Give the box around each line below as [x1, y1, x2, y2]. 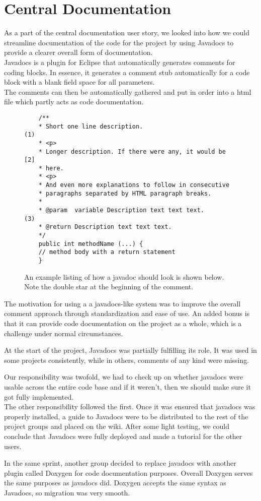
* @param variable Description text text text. [38, 207, 204, 214]
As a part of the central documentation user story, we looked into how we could [4, 27, 250, 38]
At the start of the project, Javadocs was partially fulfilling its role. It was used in [4, 345, 257, 355]
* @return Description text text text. [38, 223, 172, 231]
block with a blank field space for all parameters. [4, 77, 155, 87]
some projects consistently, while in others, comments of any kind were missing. [4, 354, 249, 365]
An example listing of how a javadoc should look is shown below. [24, 271, 224, 282]
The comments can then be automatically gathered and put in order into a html [4, 86, 251, 97]
